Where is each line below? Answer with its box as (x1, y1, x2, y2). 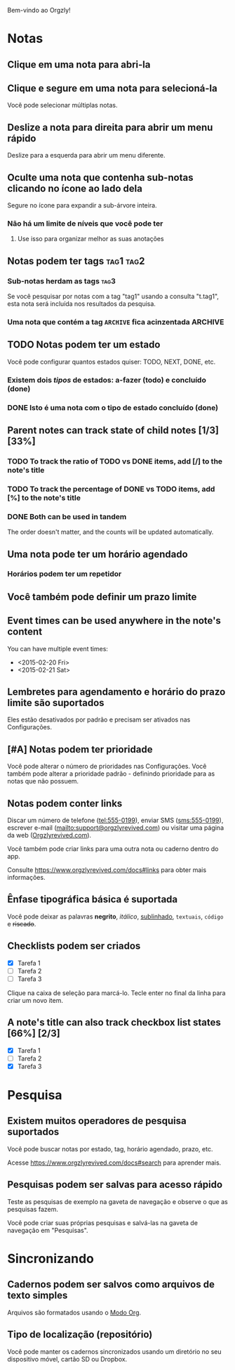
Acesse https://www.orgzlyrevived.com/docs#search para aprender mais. (7, 1158, 222, 1167)
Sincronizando (7, 1250, 95, 1267)
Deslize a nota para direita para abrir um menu (7, 121, 213, 133)
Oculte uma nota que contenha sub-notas (7, 172, 194, 184)
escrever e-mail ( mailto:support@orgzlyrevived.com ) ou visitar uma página (7, 824, 224, 832)
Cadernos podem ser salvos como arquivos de (7, 1279, 215, 1291)
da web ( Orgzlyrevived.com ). (7, 831, 92, 840)
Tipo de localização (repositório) (7, 1329, 153, 1340)
